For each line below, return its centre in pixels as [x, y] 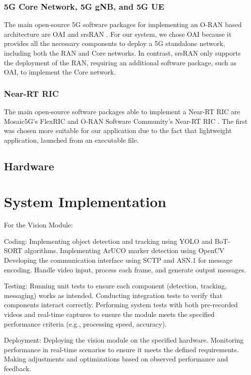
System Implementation [85, 202]
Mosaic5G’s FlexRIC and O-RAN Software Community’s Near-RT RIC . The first [126, 121]
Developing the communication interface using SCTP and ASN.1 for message [118, 260]
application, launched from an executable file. [71, 140]
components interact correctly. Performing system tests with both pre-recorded [121, 305]
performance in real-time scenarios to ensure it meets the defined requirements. [121, 349]
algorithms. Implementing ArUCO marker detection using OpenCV [125, 250]
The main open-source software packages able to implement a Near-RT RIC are [122, 111]
